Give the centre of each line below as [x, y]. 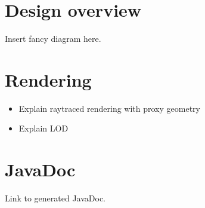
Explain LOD [44, 128]
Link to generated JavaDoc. [55, 198]
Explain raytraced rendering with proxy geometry [109, 108]
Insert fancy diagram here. [53, 39]
